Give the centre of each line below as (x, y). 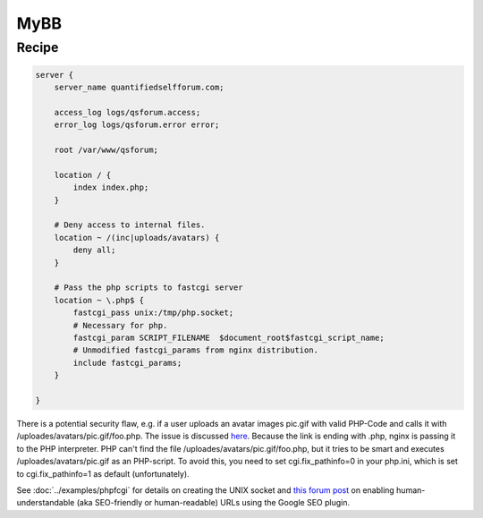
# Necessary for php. (120, 325)
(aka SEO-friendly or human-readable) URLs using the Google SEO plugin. (213, 503)
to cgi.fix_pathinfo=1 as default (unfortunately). (103, 473)
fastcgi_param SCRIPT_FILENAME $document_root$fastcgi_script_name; (229, 338)
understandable (46, 503)
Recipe (38, 47)
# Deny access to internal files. (130, 225)
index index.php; (111, 187)
